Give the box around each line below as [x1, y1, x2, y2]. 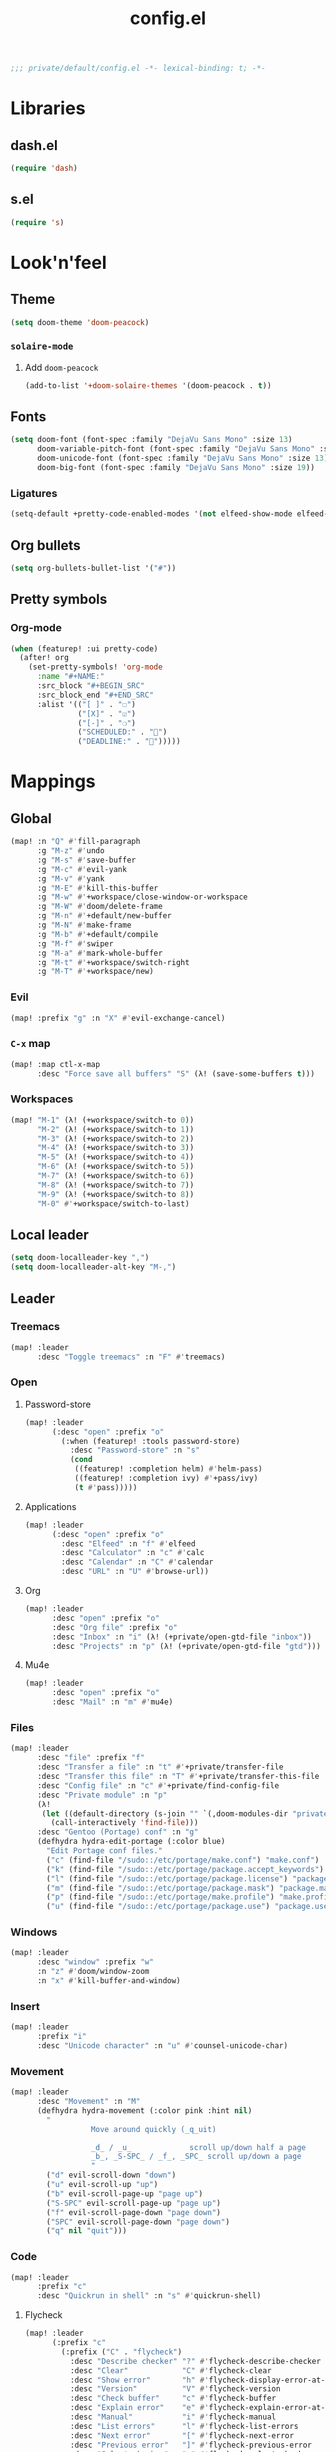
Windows [10, 1925, 58, 1939]
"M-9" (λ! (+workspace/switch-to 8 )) [36, 1189, 195, 1199]
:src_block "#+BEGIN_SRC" [36, 681, 145, 691]
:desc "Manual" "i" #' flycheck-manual [69, 2412, 277, 2422]
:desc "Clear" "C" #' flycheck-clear [69, 2365, 272, 2376]
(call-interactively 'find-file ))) [50, 1818, 199, 1828]
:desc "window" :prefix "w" [36, 1957, 155, 1967]
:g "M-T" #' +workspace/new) [36, 967, 155, 977]
